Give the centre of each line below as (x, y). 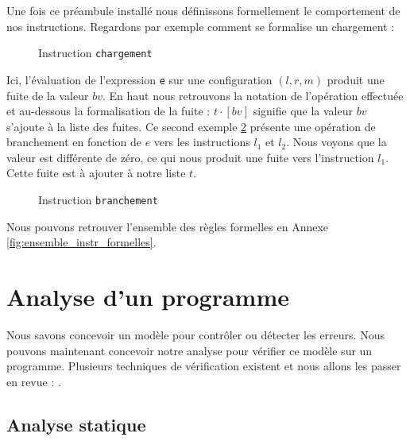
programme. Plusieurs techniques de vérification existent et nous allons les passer (204, 366)
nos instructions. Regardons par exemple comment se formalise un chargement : (201, 26)
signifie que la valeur (303, 111)
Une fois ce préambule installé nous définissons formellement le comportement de (203, 10)
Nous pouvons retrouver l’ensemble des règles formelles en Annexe (168, 226)
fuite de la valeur (48, 95)
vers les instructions (202, 142)
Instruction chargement (95, 53)
